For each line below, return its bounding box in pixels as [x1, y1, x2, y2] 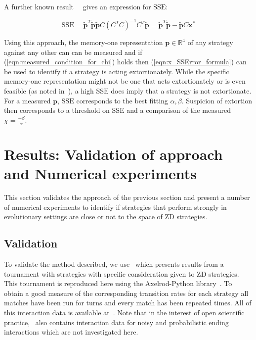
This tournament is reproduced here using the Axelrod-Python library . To [4, 278, 232, 289]
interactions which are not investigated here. [4, 327, 138, 337]
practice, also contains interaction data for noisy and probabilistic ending [4, 317, 229, 327]
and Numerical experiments [4, 163, 197, 184]
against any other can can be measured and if [4, 47, 142, 57]
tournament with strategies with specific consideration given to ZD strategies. [4, 268, 239, 279]
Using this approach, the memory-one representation [4, 37, 163, 48]
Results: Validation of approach [4, 144, 223, 164]
